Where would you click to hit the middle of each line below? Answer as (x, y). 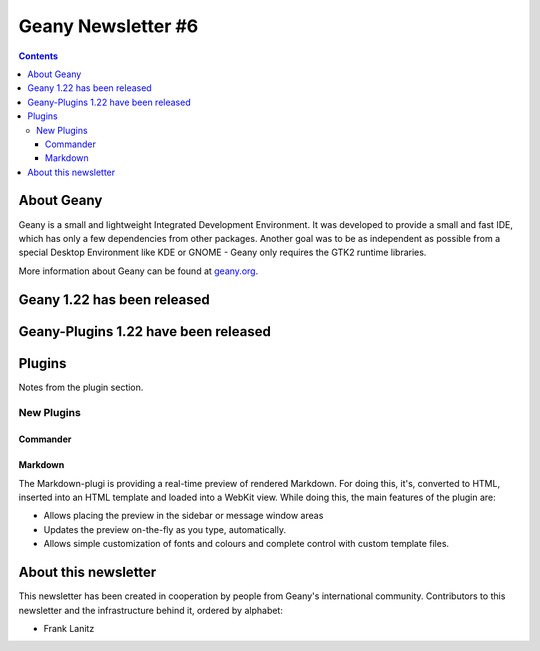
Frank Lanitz (69, 628)
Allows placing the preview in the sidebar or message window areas (183, 516)
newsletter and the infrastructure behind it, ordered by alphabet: (151, 610)
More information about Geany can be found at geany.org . (138, 271)
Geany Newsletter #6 (108, 26)
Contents (38, 56)
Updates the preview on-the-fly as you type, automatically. (165, 529)
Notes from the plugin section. (81, 387)
